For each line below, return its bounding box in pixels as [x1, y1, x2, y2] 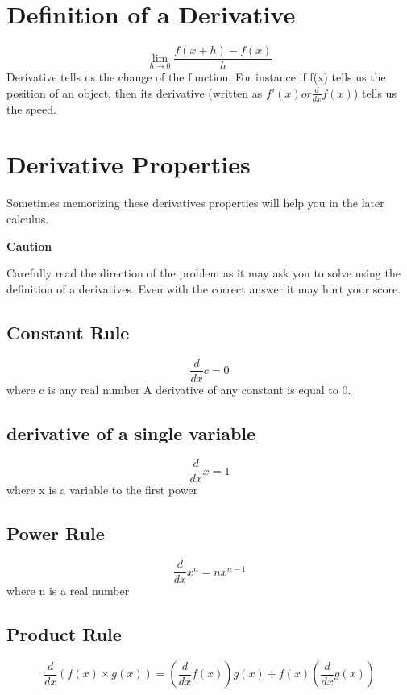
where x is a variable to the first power [6, 481, 198, 498]
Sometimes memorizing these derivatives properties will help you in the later [6, 194, 384, 211]
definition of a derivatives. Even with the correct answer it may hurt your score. [6, 280, 401, 297]
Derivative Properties [6, 148, 251, 181]
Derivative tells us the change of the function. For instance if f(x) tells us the [6, 69, 386, 85]
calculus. [6, 210, 49, 227]
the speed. [6, 100, 56, 117]
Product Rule [6, 622, 122, 647]
